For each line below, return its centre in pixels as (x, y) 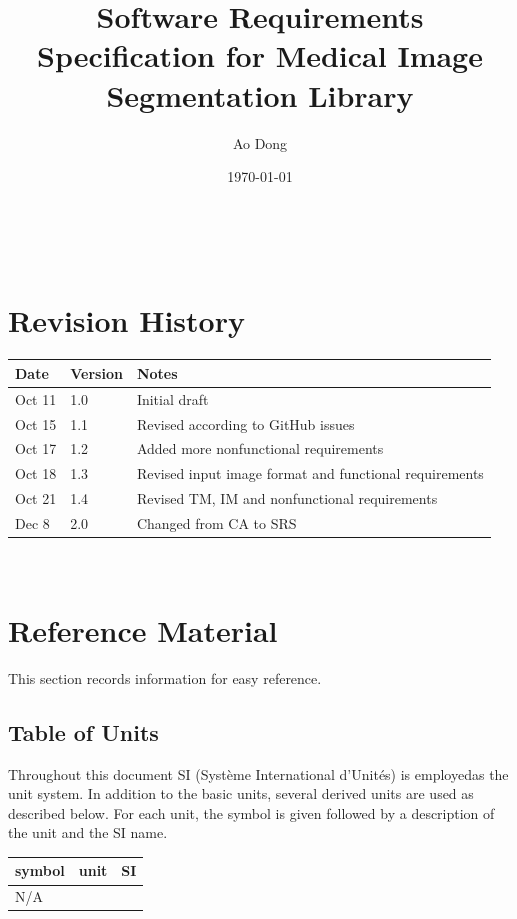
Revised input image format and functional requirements (310, 473)
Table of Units (83, 731)
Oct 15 (36, 423)
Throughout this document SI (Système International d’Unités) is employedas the (258, 773)
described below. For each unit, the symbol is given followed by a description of (251, 812)
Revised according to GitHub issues (245, 423)
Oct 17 (36, 448)
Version (96, 372)
